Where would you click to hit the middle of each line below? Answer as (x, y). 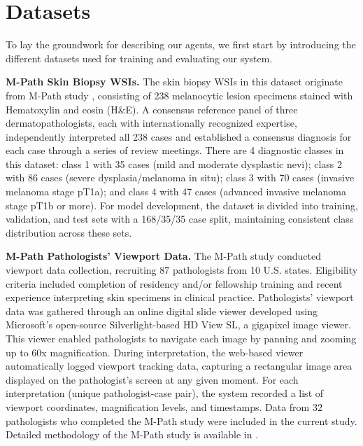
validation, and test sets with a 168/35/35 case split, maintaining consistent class (180, 219)
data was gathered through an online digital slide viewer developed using (162, 311)
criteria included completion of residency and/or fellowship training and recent (174, 283)
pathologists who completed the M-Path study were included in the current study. (181, 420)
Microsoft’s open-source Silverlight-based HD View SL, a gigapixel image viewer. (178, 325)
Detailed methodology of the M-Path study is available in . (132, 434)
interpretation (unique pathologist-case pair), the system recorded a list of (165, 393)
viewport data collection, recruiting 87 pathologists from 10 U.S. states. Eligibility (182, 270)
